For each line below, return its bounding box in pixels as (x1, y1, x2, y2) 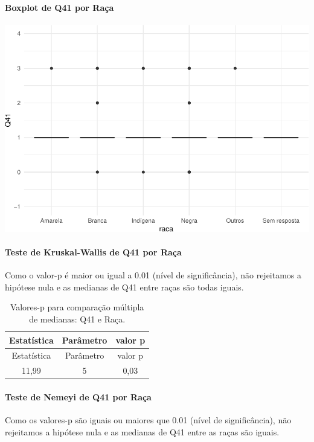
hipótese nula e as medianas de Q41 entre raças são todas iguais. (5, 280, 244, 293)
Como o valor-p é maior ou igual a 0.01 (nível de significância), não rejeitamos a (5, 269, 302, 281)
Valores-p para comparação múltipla (10, 301, 144, 313)
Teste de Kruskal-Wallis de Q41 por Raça (5, 246, 182, 258)
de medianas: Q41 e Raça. (29, 313, 126, 325)
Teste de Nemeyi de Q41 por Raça (5, 390, 152, 403)
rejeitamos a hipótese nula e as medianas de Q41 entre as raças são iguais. (5, 425, 280, 438)
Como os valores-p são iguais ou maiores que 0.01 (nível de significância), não (5, 414, 292, 426)
